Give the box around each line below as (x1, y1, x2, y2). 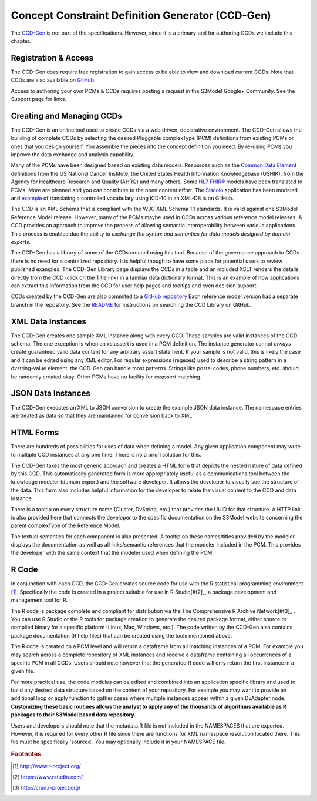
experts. (11, 239, 31, 245)
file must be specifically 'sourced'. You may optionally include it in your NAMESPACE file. (11, 738, 226, 746)
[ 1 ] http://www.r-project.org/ (12, 763, 82, 770)
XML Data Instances (11, 316, 86, 326)
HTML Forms (11, 427, 59, 437)
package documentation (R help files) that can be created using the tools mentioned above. (11, 632, 232, 639)
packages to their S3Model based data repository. (11, 711, 136, 718)
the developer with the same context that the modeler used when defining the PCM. (11, 549, 214, 557)
